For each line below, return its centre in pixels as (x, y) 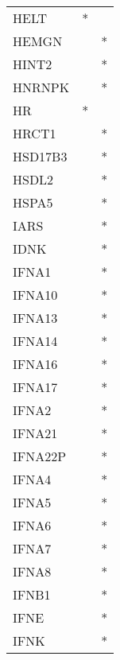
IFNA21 (35, 433)
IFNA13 (35, 318)
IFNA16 (35, 364)
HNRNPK (41, 87)
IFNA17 (35, 387)
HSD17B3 (40, 156)
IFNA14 (35, 341)
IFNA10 (35, 295)
